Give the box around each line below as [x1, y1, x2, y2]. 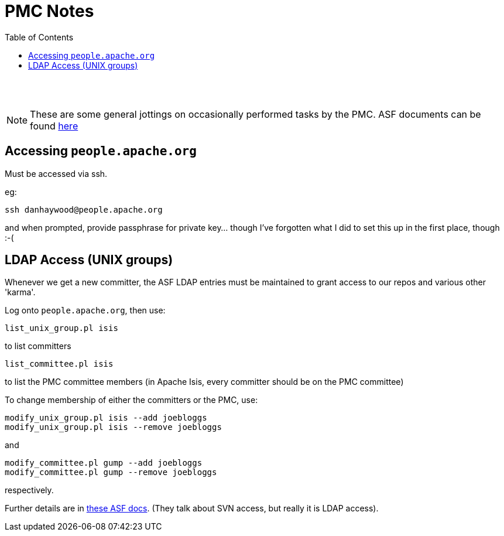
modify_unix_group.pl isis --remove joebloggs [5, 422, 222, 432]
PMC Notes [5, 1, 94, 21]
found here [30, 120, 78, 132]
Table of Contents [5, 32, 74, 42]
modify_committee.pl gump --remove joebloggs [5, 467, 217, 477]
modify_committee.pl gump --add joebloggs [5, 458, 203, 468]
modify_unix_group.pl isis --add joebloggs [5, 413, 207, 423]
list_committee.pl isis [5, 359, 114, 369]
